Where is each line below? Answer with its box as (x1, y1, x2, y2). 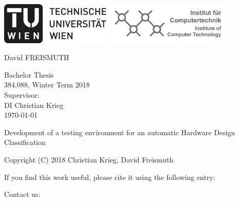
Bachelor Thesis (4, 69, 54, 80)
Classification (4, 137, 46, 148)
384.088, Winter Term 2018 (4, 79, 90, 90)
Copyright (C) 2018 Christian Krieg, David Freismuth (4, 154, 174, 165)
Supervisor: (4, 89, 39, 100)
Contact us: (4, 189, 41, 199)
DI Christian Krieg (4, 99, 64, 110)
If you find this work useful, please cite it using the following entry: (4, 171, 215, 182)
